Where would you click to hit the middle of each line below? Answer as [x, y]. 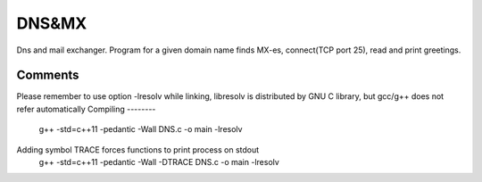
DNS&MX [52, 23]
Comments [48, 75]
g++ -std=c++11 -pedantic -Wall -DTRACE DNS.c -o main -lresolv [159, 162]
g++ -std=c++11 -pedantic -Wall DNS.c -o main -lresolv [141, 129]
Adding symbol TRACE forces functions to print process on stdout [138, 149]
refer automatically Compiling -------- [86, 109]
